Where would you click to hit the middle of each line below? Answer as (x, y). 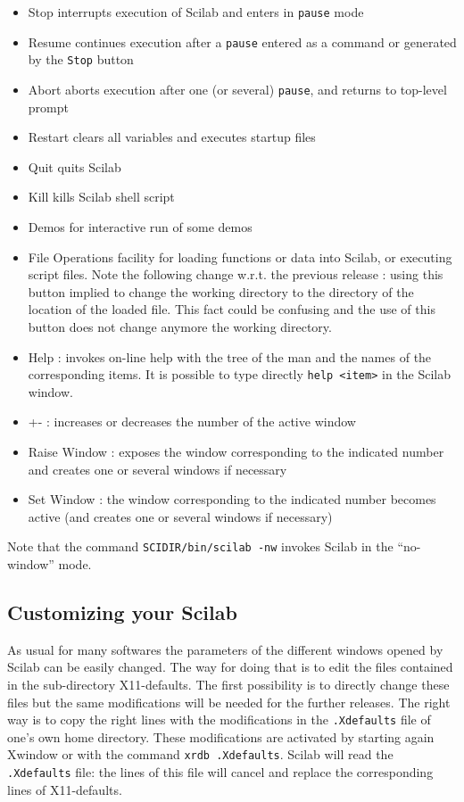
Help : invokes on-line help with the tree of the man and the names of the (230, 356)
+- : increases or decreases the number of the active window (192, 422)
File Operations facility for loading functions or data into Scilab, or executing (240, 256)
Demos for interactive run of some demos (140, 227)
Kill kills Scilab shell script (101, 197)
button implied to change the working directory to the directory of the (221, 291)
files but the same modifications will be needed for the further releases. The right (229, 702)
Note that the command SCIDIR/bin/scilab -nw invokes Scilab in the (200, 546)
